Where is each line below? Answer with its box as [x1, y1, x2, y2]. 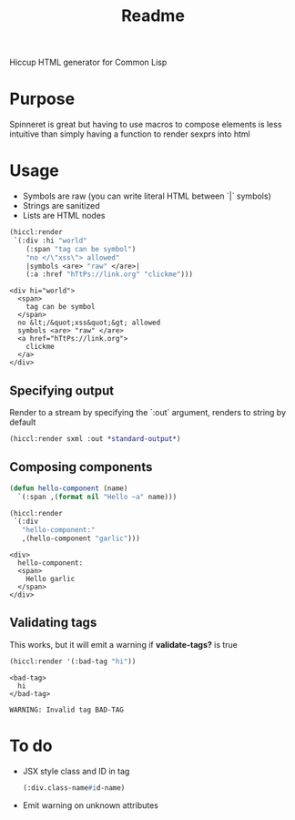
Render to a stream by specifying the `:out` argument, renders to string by [9, 407, 287, 418]
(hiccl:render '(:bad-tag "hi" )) [9, 657, 137, 666]
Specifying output [9, 383, 115, 398]
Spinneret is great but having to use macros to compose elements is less [9, 119, 282, 130]
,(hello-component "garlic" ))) [21, 534, 141, 543]
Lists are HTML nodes [22, 210, 106, 221]
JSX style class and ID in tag [22, 765, 130, 776]
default [9, 416, 36, 428]
